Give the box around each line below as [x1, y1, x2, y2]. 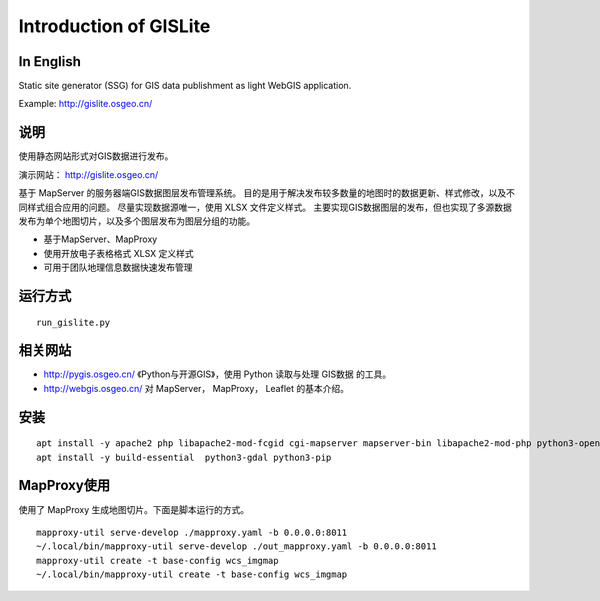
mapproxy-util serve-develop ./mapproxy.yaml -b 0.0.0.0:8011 [36, 526, 348, 538]
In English [18, 53, 82, 70]
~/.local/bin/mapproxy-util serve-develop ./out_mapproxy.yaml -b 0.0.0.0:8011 [36, 541, 437, 552]
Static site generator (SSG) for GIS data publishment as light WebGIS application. [18, 80, 352, 92]
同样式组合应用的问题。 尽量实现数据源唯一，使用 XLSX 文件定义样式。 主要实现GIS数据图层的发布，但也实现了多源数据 [18, 201, 512, 213]
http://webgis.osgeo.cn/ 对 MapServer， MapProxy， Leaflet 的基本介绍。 [43, 382, 350, 394]
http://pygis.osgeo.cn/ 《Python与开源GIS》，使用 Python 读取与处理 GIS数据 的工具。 [43, 368, 392, 380]
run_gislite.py [36, 316, 111, 328]
